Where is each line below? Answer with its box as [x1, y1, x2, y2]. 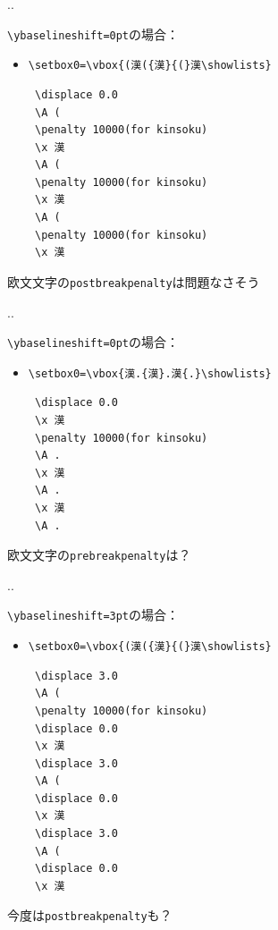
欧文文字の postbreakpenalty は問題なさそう [7, 272, 260, 291]
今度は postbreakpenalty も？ [7, 906, 173, 925]
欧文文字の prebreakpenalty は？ [7, 545, 191, 564]
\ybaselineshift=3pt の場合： [7, 605, 180, 624]
